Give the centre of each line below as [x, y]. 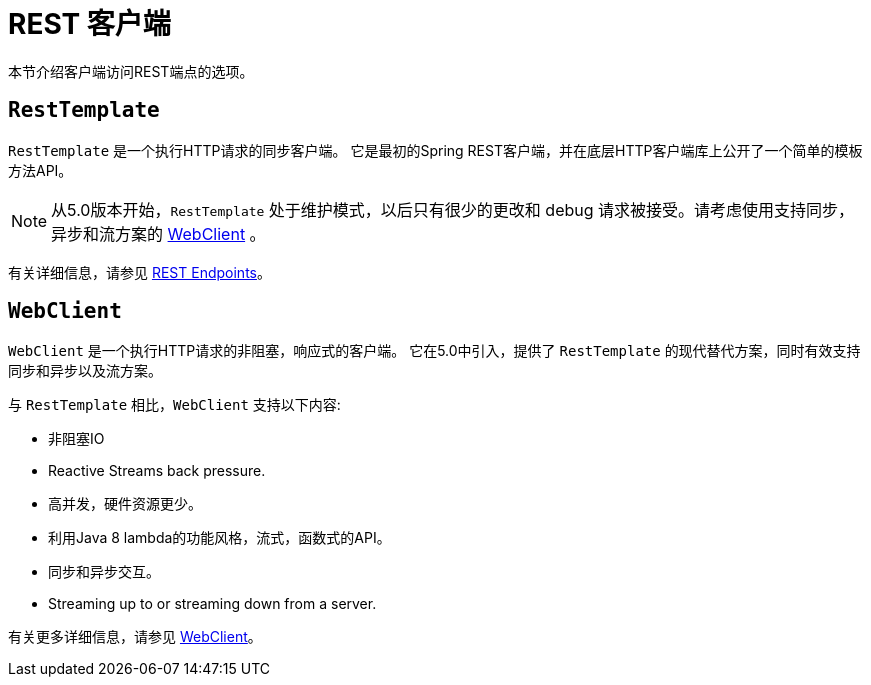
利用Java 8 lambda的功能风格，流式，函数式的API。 [219, 538]
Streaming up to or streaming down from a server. [212, 604]
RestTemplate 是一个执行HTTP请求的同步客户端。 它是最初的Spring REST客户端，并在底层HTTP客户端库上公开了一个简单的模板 [435, 150]
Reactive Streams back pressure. [157, 471]
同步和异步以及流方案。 [85, 371]
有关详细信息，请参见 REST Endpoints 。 [139, 272]
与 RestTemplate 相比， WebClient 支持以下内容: [174, 405]
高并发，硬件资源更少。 [125, 504]
